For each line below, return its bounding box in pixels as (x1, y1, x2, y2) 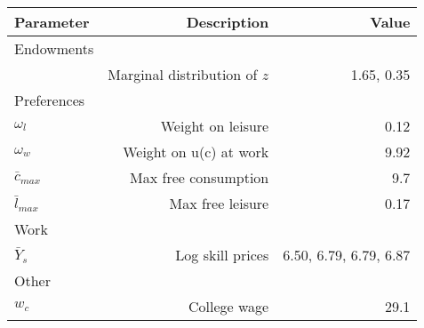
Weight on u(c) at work (123, 141, 269, 162)
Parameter (14, 12, 90, 32)
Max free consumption (130, 167, 269, 188)
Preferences (14, 90, 85, 110)
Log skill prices (175, 244, 269, 265)
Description (186, 12, 269, 32)
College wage (188, 296, 269, 316)
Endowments (14, 38, 94, 59)
